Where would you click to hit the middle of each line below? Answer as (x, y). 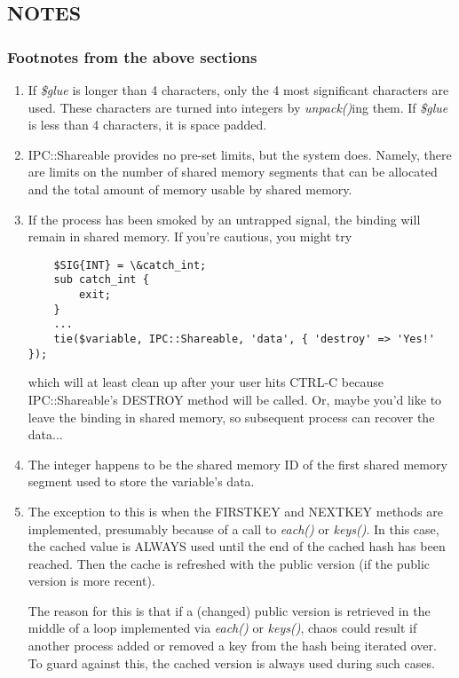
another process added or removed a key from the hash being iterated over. (232, 646)
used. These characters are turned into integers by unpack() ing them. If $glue (238, 107)
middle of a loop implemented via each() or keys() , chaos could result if (222, 628)
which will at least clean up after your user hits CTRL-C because (206, 382)
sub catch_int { (101, 280)
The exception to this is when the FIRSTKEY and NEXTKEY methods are (235, 511)
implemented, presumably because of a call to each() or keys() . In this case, (233, 528)
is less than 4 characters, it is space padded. (147, 125)
